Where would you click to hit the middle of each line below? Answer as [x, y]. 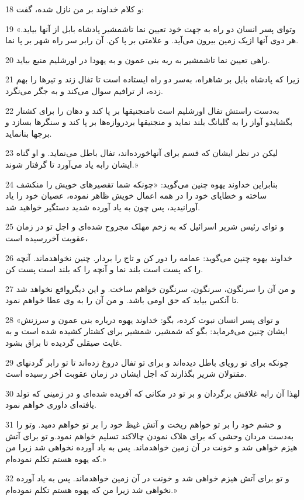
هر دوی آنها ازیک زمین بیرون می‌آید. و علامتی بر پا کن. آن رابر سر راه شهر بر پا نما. [152, 40]
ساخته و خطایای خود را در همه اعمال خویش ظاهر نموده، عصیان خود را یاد [136, 195]
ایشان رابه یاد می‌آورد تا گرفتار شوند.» [72, 164]
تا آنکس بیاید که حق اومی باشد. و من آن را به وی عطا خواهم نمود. [122, 300]
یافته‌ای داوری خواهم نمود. [51, 404]
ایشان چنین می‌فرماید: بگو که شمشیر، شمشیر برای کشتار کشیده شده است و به [146, 331]
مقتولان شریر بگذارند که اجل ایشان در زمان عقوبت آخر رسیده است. [126, 374]
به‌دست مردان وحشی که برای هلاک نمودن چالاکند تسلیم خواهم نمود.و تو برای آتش [150, 435]
